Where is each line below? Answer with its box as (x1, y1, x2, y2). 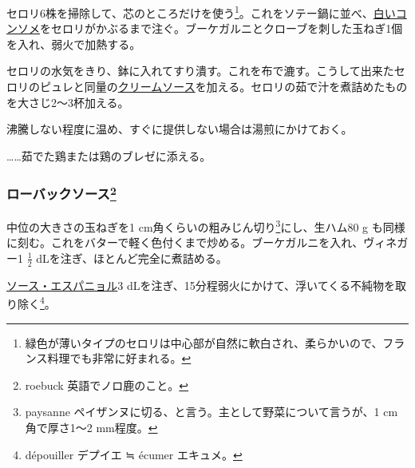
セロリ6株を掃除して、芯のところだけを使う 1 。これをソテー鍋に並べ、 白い (6, 2, 396, 21)
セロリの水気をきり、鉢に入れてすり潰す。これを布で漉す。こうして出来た (6, 62, 394, 79)
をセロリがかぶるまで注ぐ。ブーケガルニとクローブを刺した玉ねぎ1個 (40, 20, 403, 37)
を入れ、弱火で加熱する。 (6, 35, 141, 52)
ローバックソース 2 (6, 182, 117, 204)
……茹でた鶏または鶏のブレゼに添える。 (6, 147, 211, 164)
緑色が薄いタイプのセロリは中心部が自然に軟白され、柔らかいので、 (25, 334, 383, 351)
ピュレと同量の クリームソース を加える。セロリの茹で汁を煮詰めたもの (39, 78, 408, 95)
